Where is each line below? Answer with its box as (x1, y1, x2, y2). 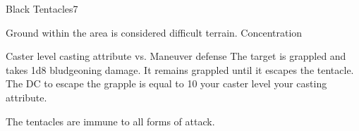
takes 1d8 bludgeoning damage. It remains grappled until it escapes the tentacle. (6, 62, 354, 77)
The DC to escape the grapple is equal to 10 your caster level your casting (6, 76, 327, 91)
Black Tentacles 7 (6, 1, 78, 15)
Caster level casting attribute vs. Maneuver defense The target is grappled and (6, 49, 346, 63)
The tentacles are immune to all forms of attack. (6, 113, 215, 128)
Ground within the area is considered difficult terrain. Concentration (6, 25, 303, 39)
